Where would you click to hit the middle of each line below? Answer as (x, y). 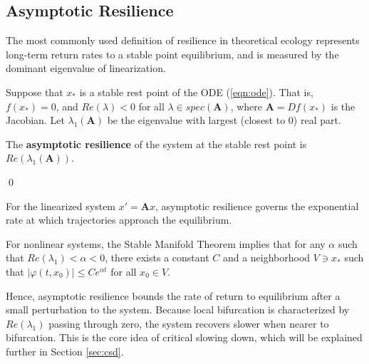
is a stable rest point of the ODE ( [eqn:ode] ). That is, (196, 92)
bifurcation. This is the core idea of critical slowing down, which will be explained (184, 337)
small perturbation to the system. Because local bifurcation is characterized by (178, 310)
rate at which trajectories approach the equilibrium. (119, 220)
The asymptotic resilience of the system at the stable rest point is (156, 144)
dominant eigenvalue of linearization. (86, 68)
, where (246, 106)
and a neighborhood (266, 258)
